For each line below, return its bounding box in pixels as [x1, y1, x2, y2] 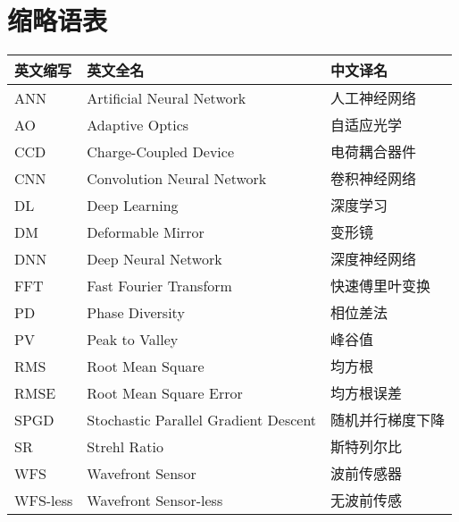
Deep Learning [87, 194, 179, 215]
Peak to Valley [87, 328, 179, 349]
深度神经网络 [330, 248, 417, 270]
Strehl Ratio [87, 435, 163, 457]
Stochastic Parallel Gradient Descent [87, 408, 317, 430]
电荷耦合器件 [330, 141, 417, 163]
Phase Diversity [87, 301, 185, 323]
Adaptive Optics [87, 114, 189, 135]
